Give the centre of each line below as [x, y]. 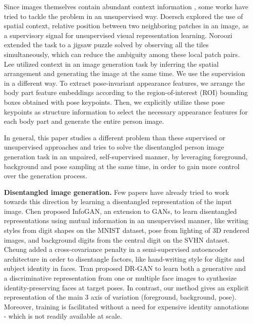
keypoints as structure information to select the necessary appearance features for [126, 111]
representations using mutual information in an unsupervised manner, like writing [126, 220]
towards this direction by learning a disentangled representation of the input [118, 201]
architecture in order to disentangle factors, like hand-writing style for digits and [124, 258]
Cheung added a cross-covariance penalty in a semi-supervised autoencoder [116, 249]
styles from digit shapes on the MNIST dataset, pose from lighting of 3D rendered [127, 230]
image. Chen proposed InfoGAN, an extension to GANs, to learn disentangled [120, 211]
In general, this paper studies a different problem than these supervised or [115, 137]
